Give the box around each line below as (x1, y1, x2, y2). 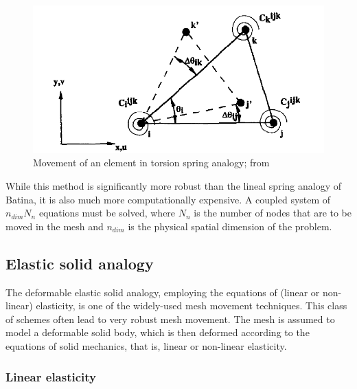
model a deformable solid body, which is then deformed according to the (5, 325, 310, 340)
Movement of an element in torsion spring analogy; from (33, 155, 270, 170)
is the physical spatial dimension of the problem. (128, 219, 332, 233)
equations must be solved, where (38, 205, 176, 220)
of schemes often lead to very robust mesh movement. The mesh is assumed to (5, 311, 335, 326)
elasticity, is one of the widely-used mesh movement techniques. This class (36, 298, 347, 313)
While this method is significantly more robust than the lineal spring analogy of (5, 179, 341, 193)
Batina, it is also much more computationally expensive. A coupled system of (5, 192, 331, 206)
